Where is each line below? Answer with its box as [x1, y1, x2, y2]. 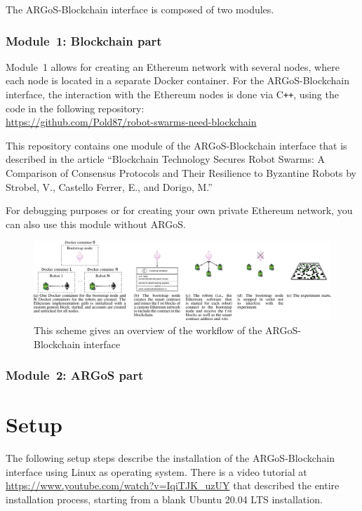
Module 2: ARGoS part [6, 366, 144, 384]
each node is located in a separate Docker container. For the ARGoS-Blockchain [6, 73, 349, 88]
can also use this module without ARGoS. [6, 216, 186, 231]
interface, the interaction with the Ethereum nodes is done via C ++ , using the [6, 87, 339, 101]
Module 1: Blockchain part [6, 32, 162, 49]
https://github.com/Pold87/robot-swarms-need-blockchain [6, 114, 257, 129]
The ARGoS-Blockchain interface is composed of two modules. [6, 2, 274, 16]
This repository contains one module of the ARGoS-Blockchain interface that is [6, 138, 347, 152]
